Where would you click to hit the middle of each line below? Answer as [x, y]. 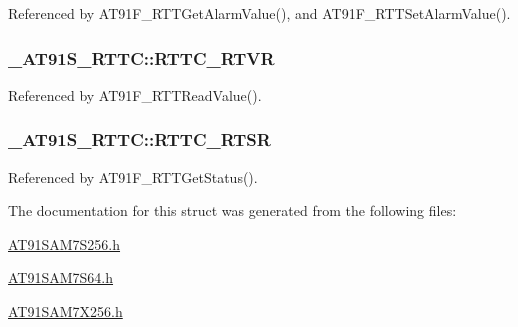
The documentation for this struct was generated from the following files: [232, 210]
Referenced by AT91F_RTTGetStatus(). [133, 176]
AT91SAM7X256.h [65, 311]
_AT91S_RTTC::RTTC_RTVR [141, 57]
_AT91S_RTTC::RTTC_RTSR [139, 139]
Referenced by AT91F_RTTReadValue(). [135, 94]
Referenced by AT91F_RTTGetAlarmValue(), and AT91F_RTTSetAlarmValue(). [259, 13]
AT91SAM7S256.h [64, 243]
